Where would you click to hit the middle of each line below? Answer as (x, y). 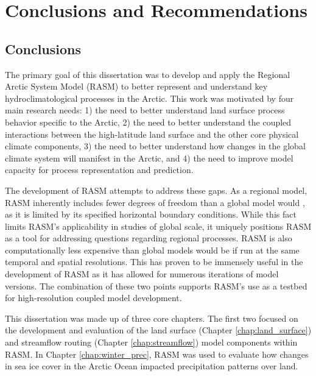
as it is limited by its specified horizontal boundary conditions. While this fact (151, 214)
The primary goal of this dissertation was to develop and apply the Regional (148, 74)
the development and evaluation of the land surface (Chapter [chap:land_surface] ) (158, 330)
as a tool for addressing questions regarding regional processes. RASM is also (149, 238)
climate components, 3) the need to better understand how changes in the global (155, 146)
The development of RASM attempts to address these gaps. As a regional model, (156, 190)
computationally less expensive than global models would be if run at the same (152, 250)
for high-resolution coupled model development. (93, 298)
